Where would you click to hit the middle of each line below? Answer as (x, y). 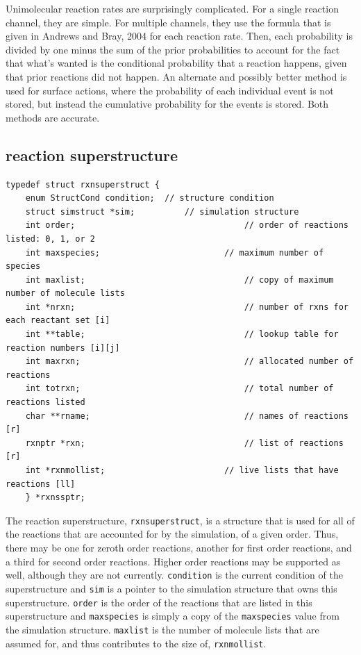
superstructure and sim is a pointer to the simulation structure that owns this (171, 588)
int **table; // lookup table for (182, 334)
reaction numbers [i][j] (63, 348)
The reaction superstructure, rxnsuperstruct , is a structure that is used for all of (180, 520)
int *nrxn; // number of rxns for (187, 307)
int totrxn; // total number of (179, 389)
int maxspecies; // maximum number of (175, 252)
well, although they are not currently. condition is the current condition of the (174, 575)
